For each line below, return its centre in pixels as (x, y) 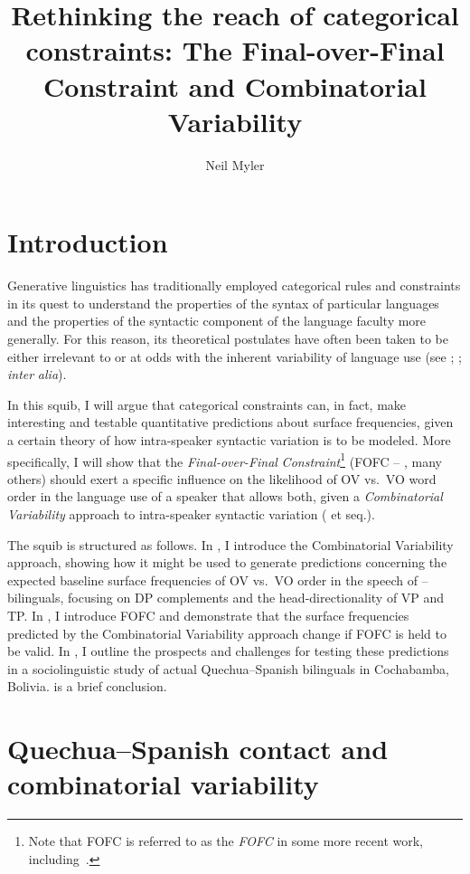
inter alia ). (37, 374)
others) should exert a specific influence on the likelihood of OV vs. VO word (222, 478)
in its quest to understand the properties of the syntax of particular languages (223, 303)
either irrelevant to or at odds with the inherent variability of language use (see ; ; (235, 356)
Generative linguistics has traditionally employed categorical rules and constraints (234, 285)
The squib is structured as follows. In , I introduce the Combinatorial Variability (230, 544)
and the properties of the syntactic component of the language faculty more (217, 321)
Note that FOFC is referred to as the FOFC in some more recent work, (226, 841)
